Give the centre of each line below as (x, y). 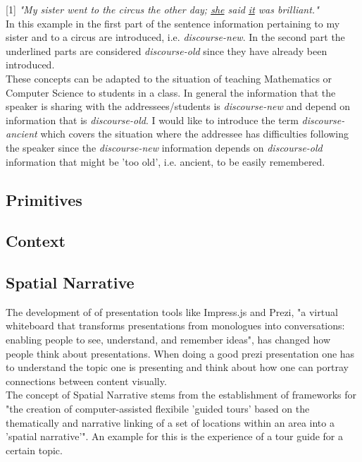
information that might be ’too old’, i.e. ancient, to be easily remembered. (166, 161)
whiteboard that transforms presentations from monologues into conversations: (175, 326)
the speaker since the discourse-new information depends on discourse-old (164, 147)
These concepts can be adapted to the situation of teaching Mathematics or (169, 78)
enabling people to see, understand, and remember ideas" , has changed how (168, 340)
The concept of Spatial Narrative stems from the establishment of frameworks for (181, 395)
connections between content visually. (86, 381)
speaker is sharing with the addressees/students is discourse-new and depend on (178, 106)
